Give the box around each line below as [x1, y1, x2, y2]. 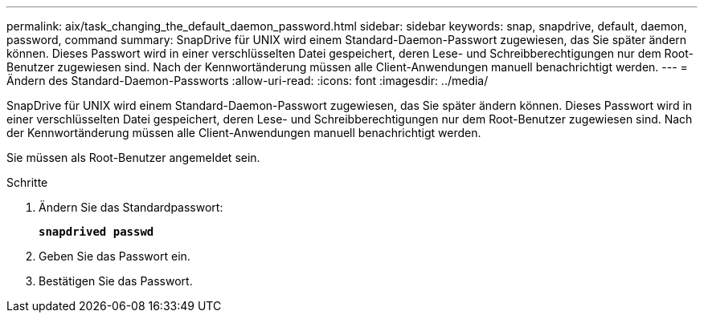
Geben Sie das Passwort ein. [39, 249, 190, 263]
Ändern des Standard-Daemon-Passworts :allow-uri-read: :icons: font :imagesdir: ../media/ [6, 74, 489, 87]
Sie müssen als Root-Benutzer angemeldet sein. [6, 151, 260, 164]
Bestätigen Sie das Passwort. [39, 274, 193, 288]
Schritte [6, 176, 48, 189]
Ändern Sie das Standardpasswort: [39, 200, 223, 214]
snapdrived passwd [39, 225, 154, 238]
